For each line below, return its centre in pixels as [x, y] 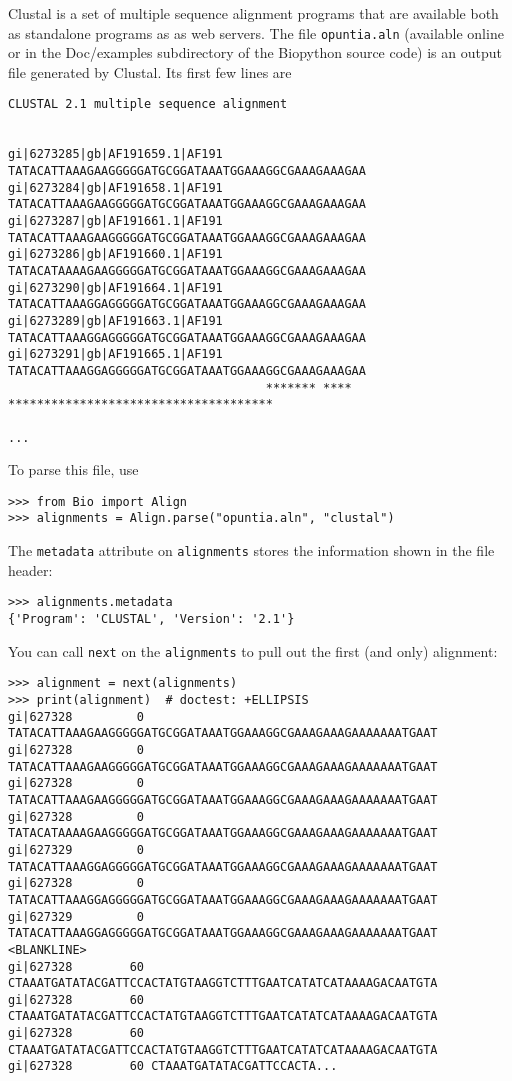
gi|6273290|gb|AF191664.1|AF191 [115, 287]
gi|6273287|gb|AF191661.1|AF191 [115, 221]
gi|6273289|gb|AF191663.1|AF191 [115, 320]
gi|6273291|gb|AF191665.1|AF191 [115, 354]
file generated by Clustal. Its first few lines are [150, 71]
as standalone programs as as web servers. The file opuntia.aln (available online [256, 32]
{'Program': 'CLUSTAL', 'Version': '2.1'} [151, 619]
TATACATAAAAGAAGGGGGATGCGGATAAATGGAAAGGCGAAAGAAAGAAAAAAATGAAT [223, 833]
